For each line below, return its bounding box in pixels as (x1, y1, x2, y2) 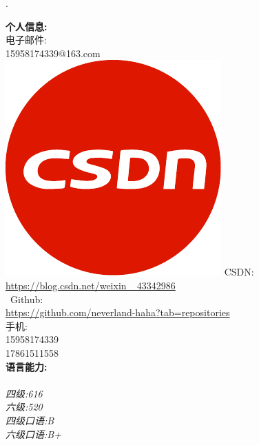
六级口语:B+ (6, 426, 61, 441)
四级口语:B (6, 413, 54, 427)
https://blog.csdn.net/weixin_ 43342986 (6, 278, 176, 292)
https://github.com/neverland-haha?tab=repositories (6, 305, 230, 320)
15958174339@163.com (6, 45, 101, 60)
